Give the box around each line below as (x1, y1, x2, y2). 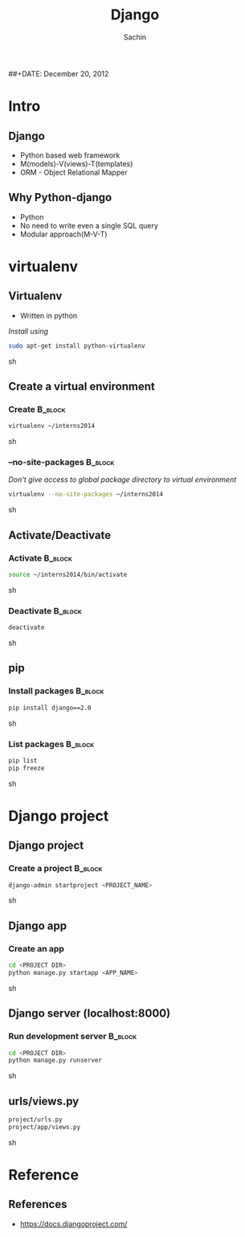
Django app (8, 919, 67, 932)
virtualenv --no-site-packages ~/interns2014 (8, 491, 163, 499)
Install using (8, 326, 49, 335)
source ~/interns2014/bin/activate (8, 571, 128, 579)
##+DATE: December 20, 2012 (8, 68, 109, 78)
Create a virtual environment (8, 380, 155, 393)
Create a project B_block (8, 863, 103, 874)
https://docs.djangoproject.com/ (19, 1219, 128, 1228)
